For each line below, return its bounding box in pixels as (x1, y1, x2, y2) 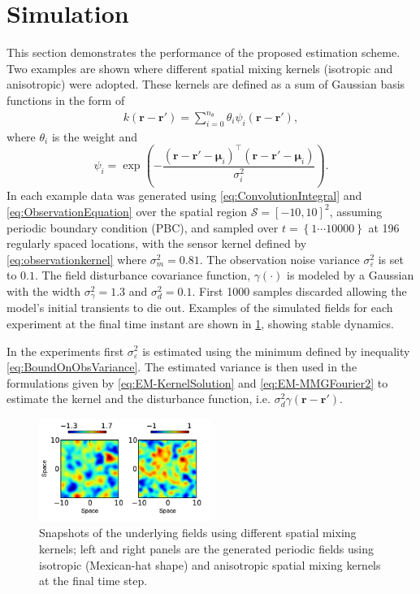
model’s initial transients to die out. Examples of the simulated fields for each (6, 299, 393, 316)
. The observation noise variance (199, 250, 360, 267)
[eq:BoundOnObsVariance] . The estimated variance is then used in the (6, 358, 357, 375)
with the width (6, 282, 81, 299)
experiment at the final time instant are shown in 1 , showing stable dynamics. (6, 314, 394, 332)
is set (378, 250, 404, 267)
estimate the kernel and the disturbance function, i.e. (6, 390, 271, 407)
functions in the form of (6, 91, 125, 108)
